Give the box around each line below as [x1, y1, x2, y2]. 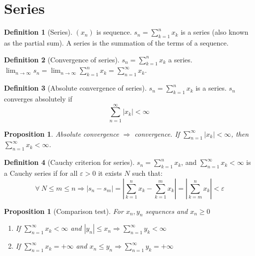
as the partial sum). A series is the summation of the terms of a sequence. [4, 37, 229, 48]
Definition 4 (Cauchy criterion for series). [4, 157, 135, 167]
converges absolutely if [4, 93, 72, 103]
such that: [132, 168, 163, 178]
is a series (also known [181, 27, 249, 37]
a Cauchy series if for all [4, 168, 78, 178]
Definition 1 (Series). [4, 27, 72, 37]
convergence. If [134, 128, 180, 139]
